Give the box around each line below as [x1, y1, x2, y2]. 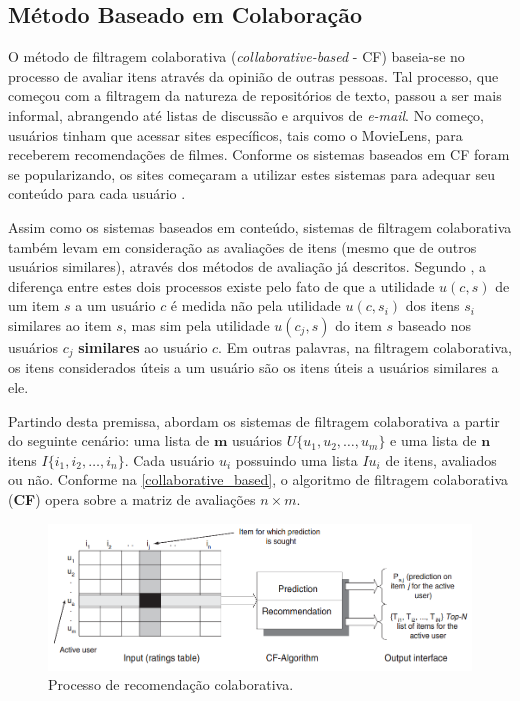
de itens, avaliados [385, 449, 497, 470]
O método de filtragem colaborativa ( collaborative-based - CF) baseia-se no [8, 46, 465, 67]
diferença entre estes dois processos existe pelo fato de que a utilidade [8, 275, 435, 296]
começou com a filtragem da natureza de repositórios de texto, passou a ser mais [8, 85, 502, 106]
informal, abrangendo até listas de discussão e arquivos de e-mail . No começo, [8, 104, 485, 125]
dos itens [405, 295, 460, 316]
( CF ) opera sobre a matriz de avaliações [8, 488, 256, 509]
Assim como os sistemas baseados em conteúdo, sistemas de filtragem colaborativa [8, 216, 512, 237]
